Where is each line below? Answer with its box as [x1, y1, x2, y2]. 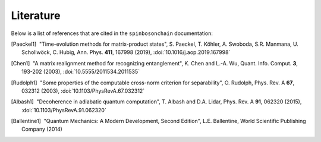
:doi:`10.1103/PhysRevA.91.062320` [21, 106, 106, 113]
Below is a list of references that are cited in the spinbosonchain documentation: [11, 30, 213, 37]
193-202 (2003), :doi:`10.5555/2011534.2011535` [21, 68, 140, 75]
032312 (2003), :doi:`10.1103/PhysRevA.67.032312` [21, 87, 145, 94]
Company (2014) [21, 125, 62, 133]
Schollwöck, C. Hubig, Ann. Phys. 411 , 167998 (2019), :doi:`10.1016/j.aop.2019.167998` [21, 49, 231, 56]
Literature [11, 9, 61, 22]
